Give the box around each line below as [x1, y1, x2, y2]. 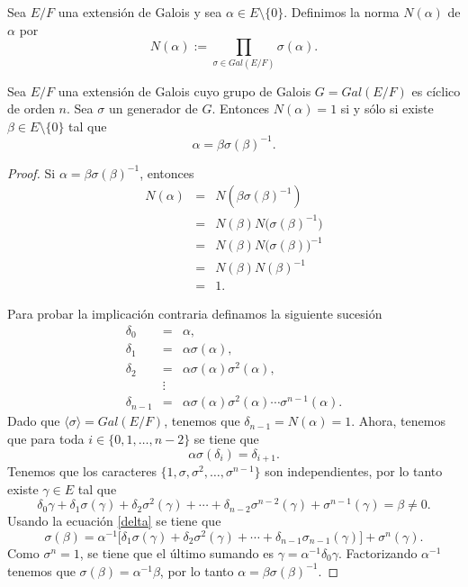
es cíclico [411, 81, 461, 100]
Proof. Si [7, 163, 56, 182]
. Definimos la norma [283, 3, 400, 21]
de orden [7, 99, 55, 118]
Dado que [7, 411, 60, 430]
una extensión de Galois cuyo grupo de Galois [58, 81, 311, 100]
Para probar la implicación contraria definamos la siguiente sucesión [7, 304, 382, 323]
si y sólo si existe [340, 99, 434, 118]
